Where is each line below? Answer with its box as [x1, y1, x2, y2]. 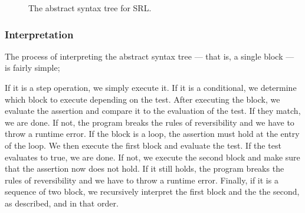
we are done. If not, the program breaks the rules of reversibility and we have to [5, 116, 294, 128]
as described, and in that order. [5, 196, 119, 209]
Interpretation [5, 27, 74, 41]
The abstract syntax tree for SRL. [28, 2, 152, 14]
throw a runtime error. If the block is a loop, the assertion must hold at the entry [5, 127, 300, 140]
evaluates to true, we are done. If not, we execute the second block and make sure [5, 150, 300, 163]
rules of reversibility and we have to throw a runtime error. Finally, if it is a [5, 173, 278, 186]
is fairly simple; [5, 61, 60, 74]
